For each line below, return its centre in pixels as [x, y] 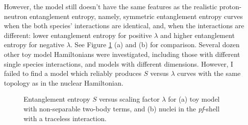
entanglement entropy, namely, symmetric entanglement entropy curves [136, 16]
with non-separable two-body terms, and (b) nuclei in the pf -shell [122, 108]
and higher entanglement [198, 35]
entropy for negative [34, 45]
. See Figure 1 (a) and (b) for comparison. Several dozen [155, 45]
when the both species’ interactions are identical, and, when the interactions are [124, 26]
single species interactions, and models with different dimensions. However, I [119, 63]
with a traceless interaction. [65, 118]
